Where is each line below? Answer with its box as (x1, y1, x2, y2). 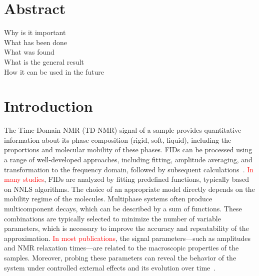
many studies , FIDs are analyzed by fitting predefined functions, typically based (4, 174, 249, 184)
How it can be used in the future (4, 66, 104, 77)
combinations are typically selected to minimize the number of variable (4, 213, 221, 223)
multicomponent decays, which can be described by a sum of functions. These (4, 203, 242, 213)
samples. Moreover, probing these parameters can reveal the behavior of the (4, 252, 236, 262)
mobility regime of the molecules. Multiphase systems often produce (4, 193, 212, 204)
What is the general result (4, 56, 84, 67)
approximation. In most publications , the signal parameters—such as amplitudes (4, 232, 251, 243)
